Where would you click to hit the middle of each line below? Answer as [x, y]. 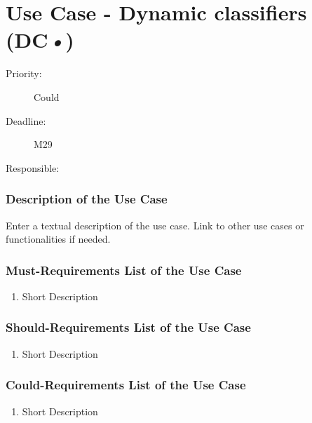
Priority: [24, 73]
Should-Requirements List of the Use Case [128, 327]
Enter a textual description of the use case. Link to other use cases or [155, 225]
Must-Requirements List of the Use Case [124, 270]
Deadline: [26, 120]
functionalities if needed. [58, 239]
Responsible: [33, 167]
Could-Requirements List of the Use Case [126, 385]
